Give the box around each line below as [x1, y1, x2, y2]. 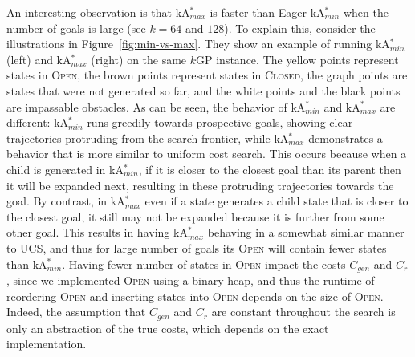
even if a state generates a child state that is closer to [144, 193, 409, 209]
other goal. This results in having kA [6, 224, 188, 241]
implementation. [6, 335, 87, 352]
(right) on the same [91, 51, 187, 67]
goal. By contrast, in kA [6, 193, 125, 209]
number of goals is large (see [6, 19, 146, 36]
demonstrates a [308, 129, 383, 146]
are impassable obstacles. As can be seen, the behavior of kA [6, 98, 306, 115]
